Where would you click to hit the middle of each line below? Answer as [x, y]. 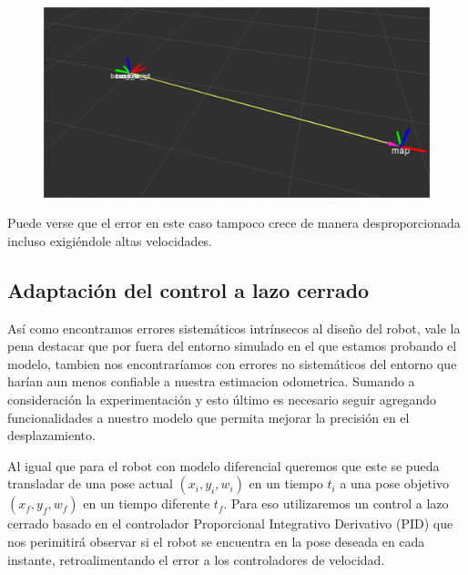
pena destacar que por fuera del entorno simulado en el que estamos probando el [232, 346]
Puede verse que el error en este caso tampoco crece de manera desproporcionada [234, 223]
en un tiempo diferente [147, 503]
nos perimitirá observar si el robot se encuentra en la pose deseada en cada [216, 542]
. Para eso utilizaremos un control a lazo [336, 503]
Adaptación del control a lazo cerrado [188, 289]
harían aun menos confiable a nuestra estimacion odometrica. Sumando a [211, 381]
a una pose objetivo [394, 483]
